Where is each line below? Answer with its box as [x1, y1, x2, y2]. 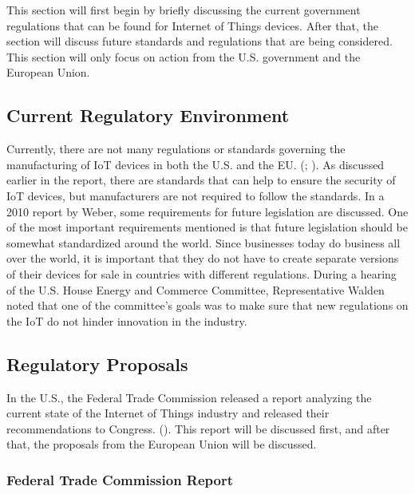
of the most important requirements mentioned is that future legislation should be [6, 219, 409, 235]
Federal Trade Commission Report [6, 469, 234, 489]
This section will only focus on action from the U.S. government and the [6, 48, 361, 65]
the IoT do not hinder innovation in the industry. [6, 312, 247, 329]
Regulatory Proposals [6, 351, 188, 376]
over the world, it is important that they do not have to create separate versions [6, 250, 399, 267]
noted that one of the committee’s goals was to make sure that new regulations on [6, 297, 409, 314]
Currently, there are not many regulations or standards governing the [6, 140, 346, 157]
